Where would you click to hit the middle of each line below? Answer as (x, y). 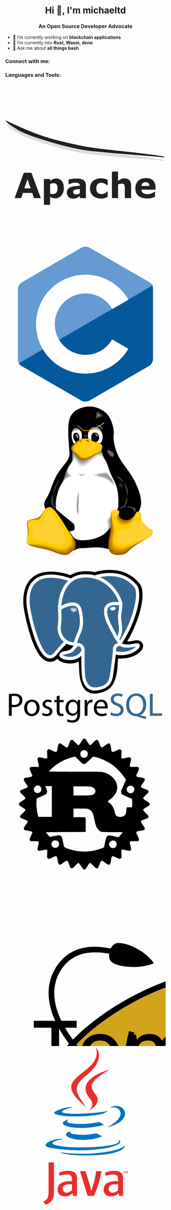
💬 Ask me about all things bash (46, 48)
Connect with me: (28, 62)
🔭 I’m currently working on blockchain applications (67, 37)
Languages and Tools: (33, 75)
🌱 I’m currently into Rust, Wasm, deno (53, 43)
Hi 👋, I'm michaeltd (85, 10)
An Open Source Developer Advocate (85, 26)
